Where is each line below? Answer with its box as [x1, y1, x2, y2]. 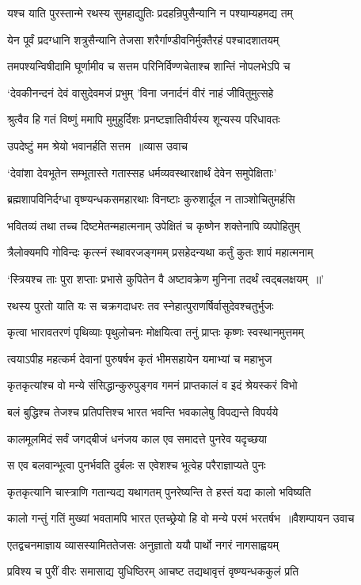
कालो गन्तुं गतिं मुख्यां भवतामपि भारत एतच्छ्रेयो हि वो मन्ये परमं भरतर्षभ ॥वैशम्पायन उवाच [7, 510, 355, 526]
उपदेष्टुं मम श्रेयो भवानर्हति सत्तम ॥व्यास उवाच [7, 137, 188, 154]
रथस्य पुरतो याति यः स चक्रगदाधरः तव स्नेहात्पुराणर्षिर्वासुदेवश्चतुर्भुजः [7, 297, 274, 313]
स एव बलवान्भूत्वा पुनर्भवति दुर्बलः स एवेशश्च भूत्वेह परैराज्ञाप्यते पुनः [7, 457, 266, 473]
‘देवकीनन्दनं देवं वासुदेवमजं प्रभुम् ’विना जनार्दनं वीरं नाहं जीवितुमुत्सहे [7, 84, 274, 101]
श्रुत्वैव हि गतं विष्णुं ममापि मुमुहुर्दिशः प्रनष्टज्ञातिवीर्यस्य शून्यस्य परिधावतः [7, 111, 280, 127]
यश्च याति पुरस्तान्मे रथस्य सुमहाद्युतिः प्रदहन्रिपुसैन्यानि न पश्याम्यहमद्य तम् [7, 5, 293, 21]
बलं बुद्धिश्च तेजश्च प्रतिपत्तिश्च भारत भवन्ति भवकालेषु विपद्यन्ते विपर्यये [7, 403, 279, 420]
